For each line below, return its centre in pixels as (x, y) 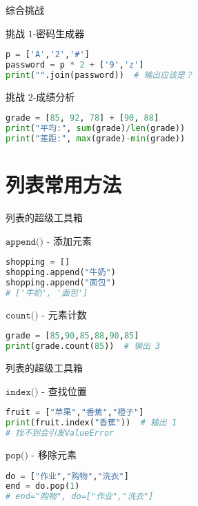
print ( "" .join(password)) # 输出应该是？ (99, 75)
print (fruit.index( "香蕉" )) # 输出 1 (91, 423)
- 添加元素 (69, 240)
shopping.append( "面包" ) (61, 283)
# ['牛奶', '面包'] (47, 293)
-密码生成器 (59, 33)
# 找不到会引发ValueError (60, 433)
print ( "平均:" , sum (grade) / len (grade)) (96, 129)
